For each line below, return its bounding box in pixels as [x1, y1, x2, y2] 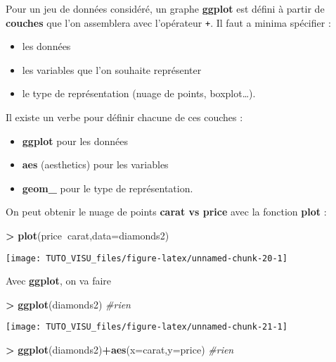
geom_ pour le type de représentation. [22, 180, 193, 195]
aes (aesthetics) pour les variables [22, 157, 169, 172]
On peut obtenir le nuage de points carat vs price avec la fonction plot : [6, 204, 327, 219]
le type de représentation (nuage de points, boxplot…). [22, 86, 256, 101]
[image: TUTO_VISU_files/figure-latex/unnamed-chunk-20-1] [6, 253, 287, 263]
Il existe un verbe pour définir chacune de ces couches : [6, 110, 243, 125]
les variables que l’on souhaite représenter [22, 62, 202, 77]
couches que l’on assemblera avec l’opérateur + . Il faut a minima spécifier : [6, 15, 331, 30]
